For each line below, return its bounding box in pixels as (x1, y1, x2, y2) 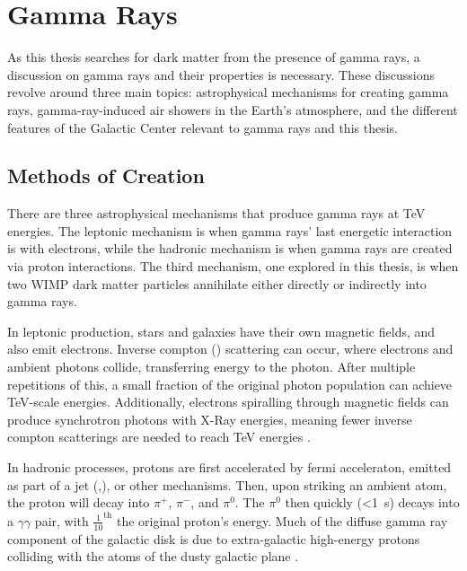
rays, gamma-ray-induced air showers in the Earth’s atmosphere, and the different (7, 100, 458, 119)
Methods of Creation (7, 162, 205, 189)
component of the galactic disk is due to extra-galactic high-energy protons (7, 529, 420, 548)
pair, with (34, 511, 89, 530)
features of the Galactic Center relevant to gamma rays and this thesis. (7, 118, 398, 136)
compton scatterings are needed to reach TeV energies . (7, 427, 311, 446)
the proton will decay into (7, 493, 150, 512)
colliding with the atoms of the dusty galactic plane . (7, 547, 299, 566)
